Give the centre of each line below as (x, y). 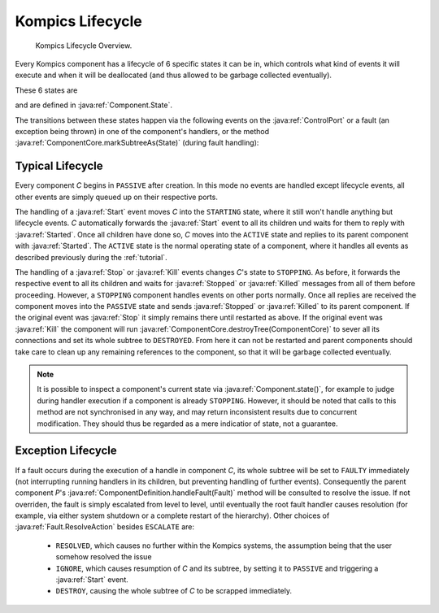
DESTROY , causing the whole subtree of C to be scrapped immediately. (174, 591)
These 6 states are (46, 90)
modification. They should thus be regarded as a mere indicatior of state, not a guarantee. (187, 424)
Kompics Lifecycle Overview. (84, 46)
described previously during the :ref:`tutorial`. (91, 257)
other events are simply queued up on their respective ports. (117, 197)
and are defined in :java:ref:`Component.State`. (94, 105)
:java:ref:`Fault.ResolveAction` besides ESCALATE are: (105, 527)
